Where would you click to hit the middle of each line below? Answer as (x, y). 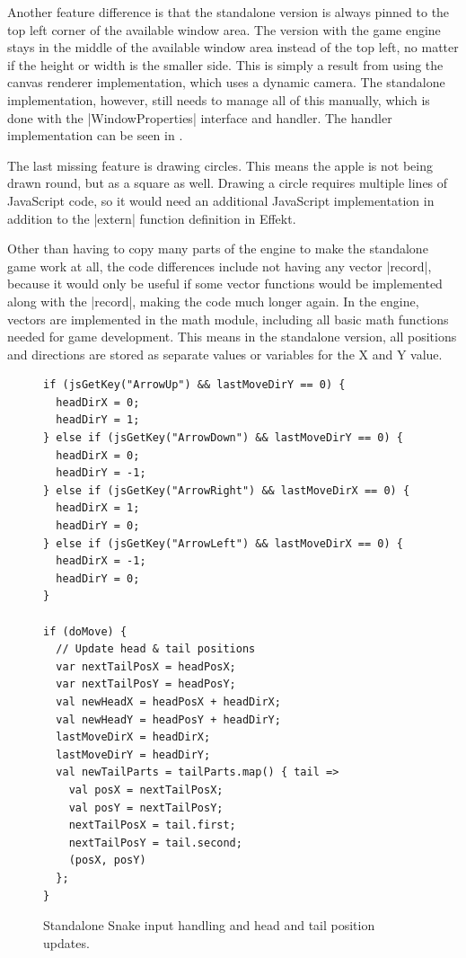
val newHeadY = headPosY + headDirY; (168, 719)
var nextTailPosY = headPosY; (146, 684)
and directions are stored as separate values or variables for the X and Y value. (225, 354)
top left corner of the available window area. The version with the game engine (224, 29)
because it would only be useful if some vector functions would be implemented (225, 284)
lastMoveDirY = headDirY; (133, 754)
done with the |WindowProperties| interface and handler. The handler (200, 117)
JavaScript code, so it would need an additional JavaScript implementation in (221, 200)
